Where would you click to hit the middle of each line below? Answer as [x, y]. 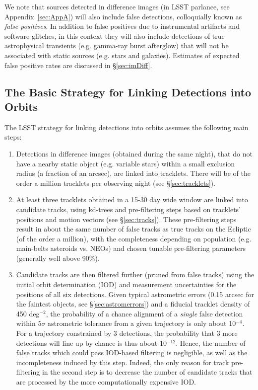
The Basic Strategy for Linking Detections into [128, 92]
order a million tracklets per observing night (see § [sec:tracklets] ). [116, 183]
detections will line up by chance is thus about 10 [91, 343]
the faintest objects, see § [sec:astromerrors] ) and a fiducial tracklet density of [133, 304]
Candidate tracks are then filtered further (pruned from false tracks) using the [135, 274]
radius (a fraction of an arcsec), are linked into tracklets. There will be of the [133, 173]
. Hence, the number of [211, 343]
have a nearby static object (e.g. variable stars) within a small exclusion [126, 163]
